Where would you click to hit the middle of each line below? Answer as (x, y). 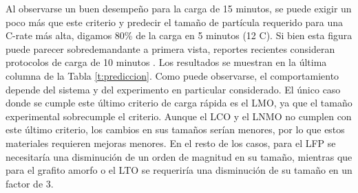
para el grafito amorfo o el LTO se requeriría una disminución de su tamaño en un (179, 170)
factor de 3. (30, 183)
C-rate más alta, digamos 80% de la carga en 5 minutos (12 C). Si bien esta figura (179, 35)
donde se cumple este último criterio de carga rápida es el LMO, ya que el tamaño (179, 103)
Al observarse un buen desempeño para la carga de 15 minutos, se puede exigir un (179, 8)
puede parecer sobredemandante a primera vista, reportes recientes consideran (170, 48)
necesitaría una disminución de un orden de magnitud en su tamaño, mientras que (179, 156)
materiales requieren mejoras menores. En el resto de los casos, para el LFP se (171, 143)
